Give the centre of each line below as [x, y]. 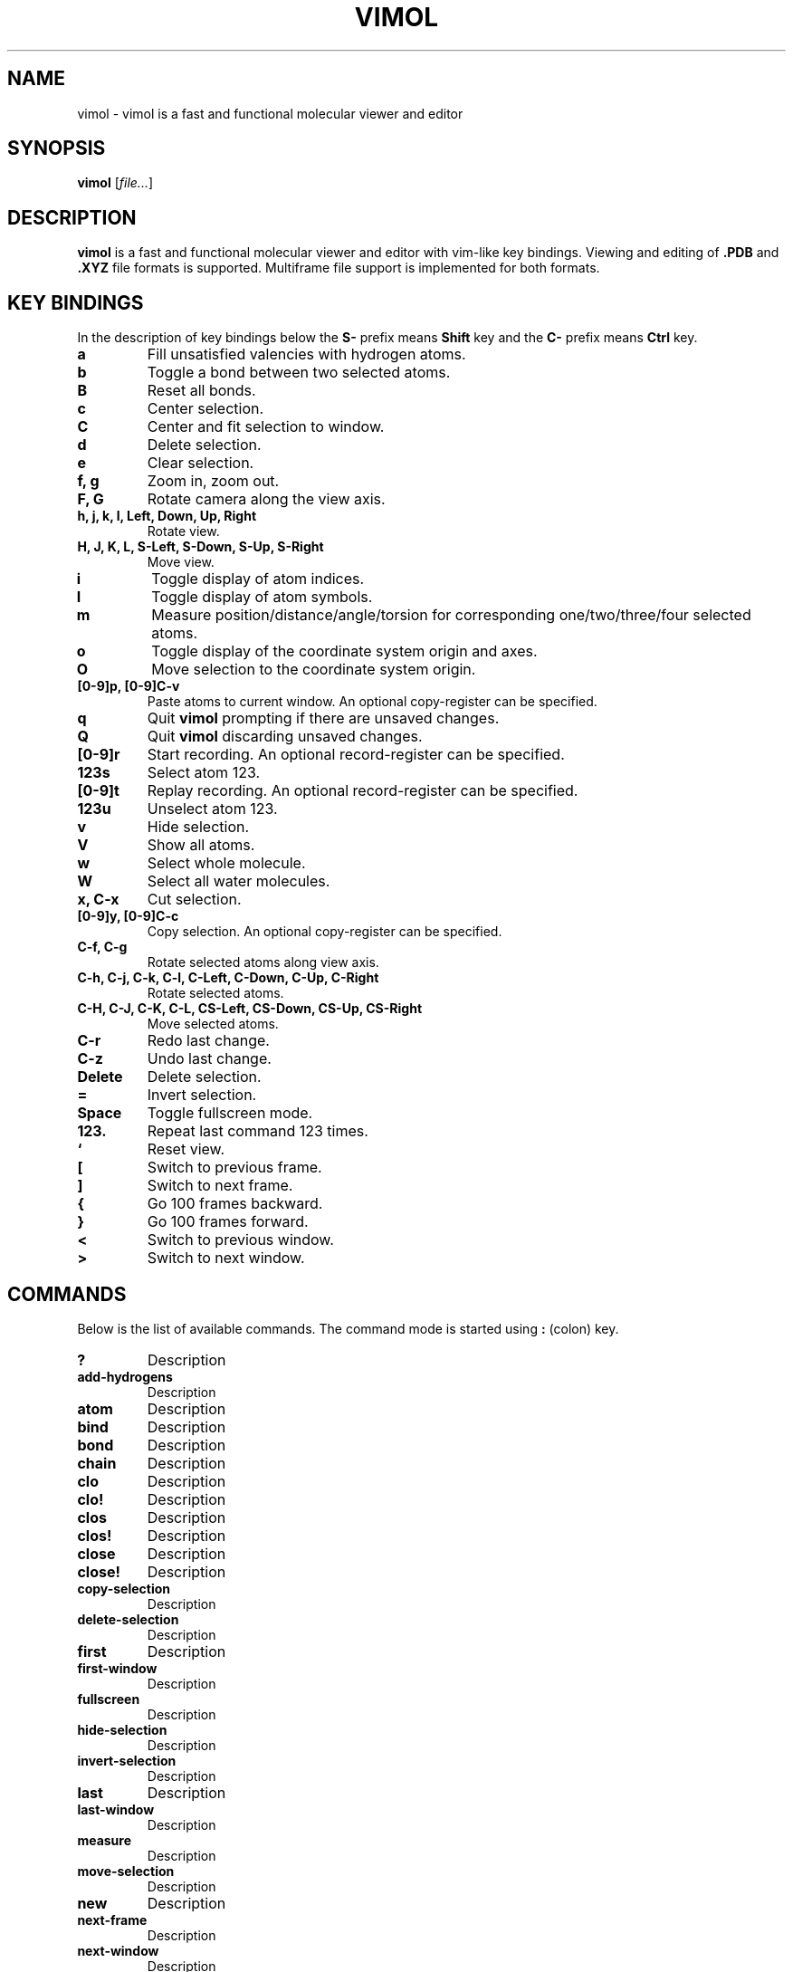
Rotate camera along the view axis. [266, 499]
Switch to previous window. [240, 1240]
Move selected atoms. [213, 1024]
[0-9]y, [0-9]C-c [128, 916]
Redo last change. [208, 1041]
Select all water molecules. [239, 881]
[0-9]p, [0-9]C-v [129, 686]
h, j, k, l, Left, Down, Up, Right [167, 516]
